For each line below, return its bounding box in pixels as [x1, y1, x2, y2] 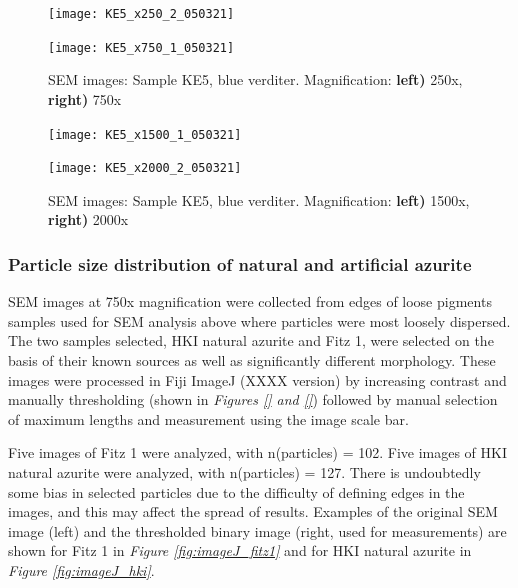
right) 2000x [48, 209, 129, 230]
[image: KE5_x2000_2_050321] [48, 161, 242, 176]
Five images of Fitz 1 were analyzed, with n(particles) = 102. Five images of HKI [8, 442, 507, 463]
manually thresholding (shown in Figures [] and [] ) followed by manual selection [8, 389, 498, 410]
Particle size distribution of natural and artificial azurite [8, 251, 472, 276]
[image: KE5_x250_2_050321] [48, 7, 235, 21]
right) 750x [48, 88, 122, 109]
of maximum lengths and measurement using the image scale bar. [8, 408, 409, 429]
